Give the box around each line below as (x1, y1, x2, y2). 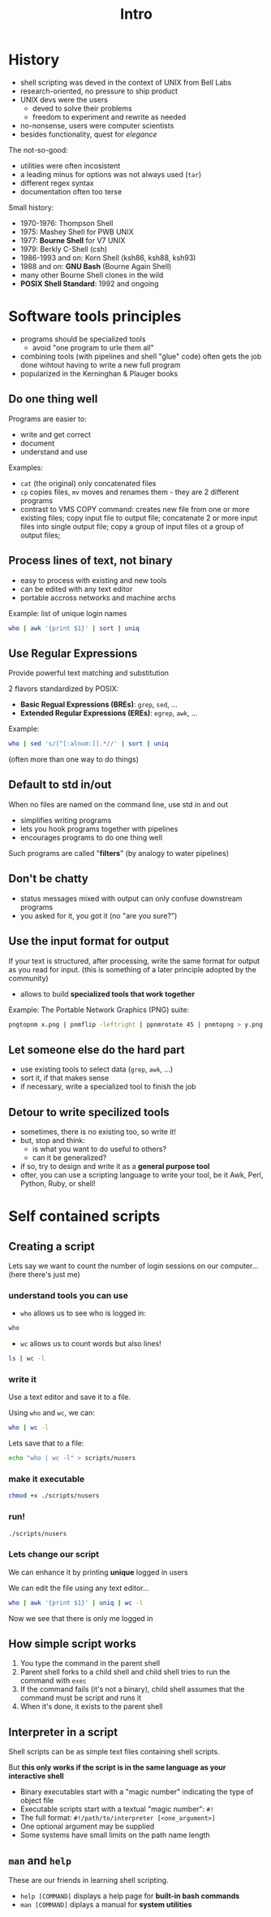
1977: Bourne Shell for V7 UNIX (19, 235, 126, 245)
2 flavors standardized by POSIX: (8, 684, 119, 693)
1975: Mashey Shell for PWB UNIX (19, 227, 134, 237)
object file (19, 1796, 54, 1806)
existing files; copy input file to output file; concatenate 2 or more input (19, 513, 258, 523)
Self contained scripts (8, 1207, 161, 1226)
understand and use (19, 446, 88, 456)
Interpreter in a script (8, 1725, 118, 1739)
